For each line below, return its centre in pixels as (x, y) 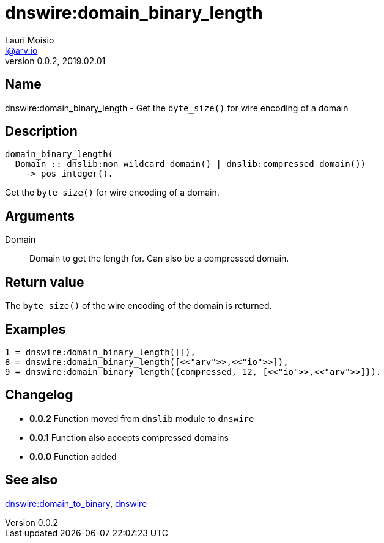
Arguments (40, 216)
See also (31, 480)
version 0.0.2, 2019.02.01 (55, 61)
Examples (35, 329)
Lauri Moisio (30, 40)
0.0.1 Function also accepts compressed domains (129, 437)
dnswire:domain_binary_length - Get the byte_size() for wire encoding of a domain (177, 108)
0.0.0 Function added (73, 456)
